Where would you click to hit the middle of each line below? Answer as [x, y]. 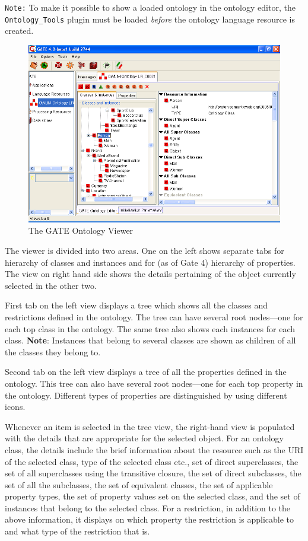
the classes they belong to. [53, 351]
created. [19, 31]
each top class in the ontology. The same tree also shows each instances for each [150, 328]
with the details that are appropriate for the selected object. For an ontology [144, 438]
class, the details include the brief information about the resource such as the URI [154, 449]
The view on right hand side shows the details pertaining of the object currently [150, 274]
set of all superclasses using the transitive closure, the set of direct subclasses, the [153, 473]
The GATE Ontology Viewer [81, 230]
